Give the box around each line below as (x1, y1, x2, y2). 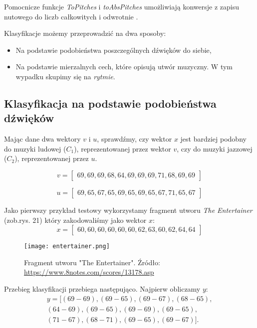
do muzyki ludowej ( (4, 143, 66, 154)
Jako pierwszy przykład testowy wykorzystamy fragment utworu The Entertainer (4, 204, 253, 215)
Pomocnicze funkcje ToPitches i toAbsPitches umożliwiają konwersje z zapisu (4, 1, 240, 11)
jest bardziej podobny (180, 134, 247, 144)
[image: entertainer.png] (24, 243, 110, 250)
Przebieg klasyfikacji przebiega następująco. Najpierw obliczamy (4, 283, 201, 294)
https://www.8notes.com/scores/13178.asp (24, 267, 154, 277)
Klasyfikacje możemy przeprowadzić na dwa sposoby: (4, 28, 166, 38)
